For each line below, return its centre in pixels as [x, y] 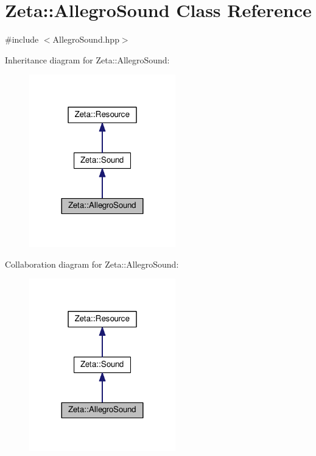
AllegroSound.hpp [86, 39]
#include [22, 39]
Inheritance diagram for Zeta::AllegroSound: [87, 59]
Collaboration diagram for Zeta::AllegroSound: [92, 264]
